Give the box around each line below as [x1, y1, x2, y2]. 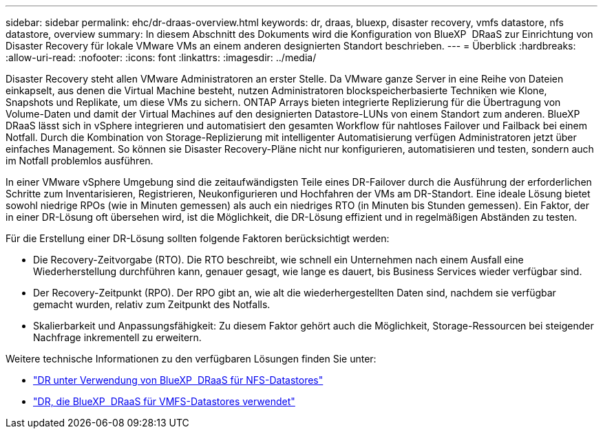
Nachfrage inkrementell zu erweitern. [33, 332, 202, 343]
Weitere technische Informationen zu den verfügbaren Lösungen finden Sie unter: [6, 353, 377, 365]
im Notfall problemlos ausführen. [6, 155, 154, 166]
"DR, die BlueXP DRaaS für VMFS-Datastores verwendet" [33, 395, 295, 407]
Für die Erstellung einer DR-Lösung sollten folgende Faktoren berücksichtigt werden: [6, 232, 390, 244]
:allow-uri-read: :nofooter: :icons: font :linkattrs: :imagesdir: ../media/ [6, 52, 317, 63]
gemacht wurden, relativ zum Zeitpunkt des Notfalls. [33, 299, 271, 310]
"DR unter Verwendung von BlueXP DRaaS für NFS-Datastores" [33, 374, 324, 386]
